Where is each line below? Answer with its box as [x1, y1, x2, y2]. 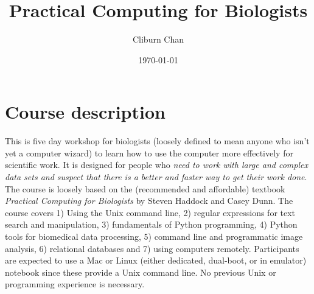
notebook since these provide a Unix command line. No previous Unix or [5, 265, 276, 278]
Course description [5, 99, 166, 124]
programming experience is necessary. [5, 278, 145, 290]
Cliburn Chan [132, 33, 184, 46]
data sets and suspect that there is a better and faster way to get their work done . [5, 170, 307, 183]
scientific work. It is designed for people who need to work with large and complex [5, 158, 308, 171]
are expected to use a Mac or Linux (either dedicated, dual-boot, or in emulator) [5, 254, 307, 267]
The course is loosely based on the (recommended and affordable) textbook [5, 182, 285, 195]
